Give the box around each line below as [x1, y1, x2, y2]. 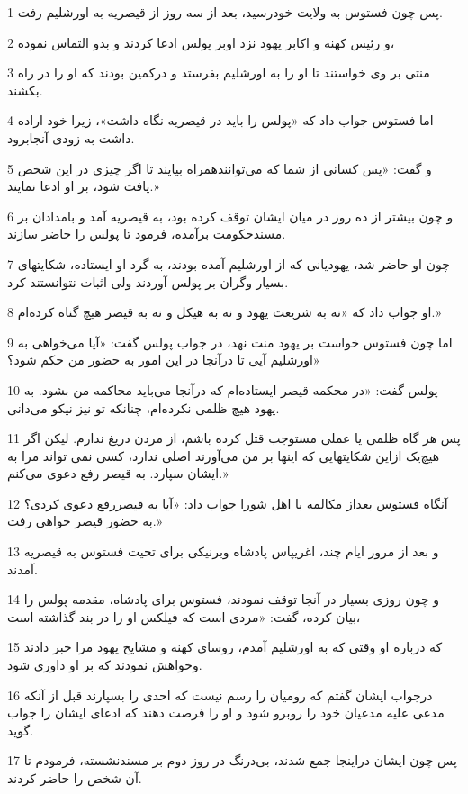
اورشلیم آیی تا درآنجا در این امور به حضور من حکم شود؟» [7, 350, 320, 369]
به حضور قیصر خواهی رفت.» [7, 511, 163, 530]
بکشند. [7, 80, 43, 99]
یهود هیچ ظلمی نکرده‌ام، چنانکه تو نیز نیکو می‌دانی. [7, 398, 280, 417]
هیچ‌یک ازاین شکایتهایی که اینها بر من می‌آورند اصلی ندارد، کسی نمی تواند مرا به [7, 446, 440, 465]
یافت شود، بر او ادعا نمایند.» [7, 176, 159, 195]
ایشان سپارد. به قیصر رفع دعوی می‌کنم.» [7, 464, 229, 483]
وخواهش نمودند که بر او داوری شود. [7, 655, 202, 674]
